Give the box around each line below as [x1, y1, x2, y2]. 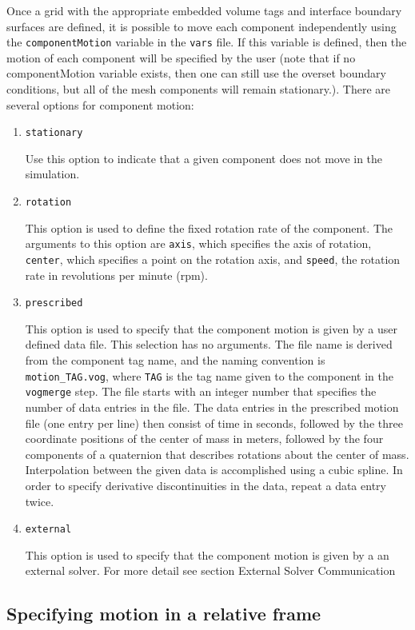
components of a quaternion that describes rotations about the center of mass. [25, 445, 409, 462]
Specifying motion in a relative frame [6, 601, 321, 626]
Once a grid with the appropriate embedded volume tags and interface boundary [6, 2, 402, 18]
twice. [25, 492, 54, 509]
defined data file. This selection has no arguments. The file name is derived [25, 336, 393, 353]
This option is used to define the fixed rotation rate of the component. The [25, 219, 393, 236]
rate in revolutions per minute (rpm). [25, 266, 208, 283]
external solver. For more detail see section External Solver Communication [25, 562, 396, 579]
